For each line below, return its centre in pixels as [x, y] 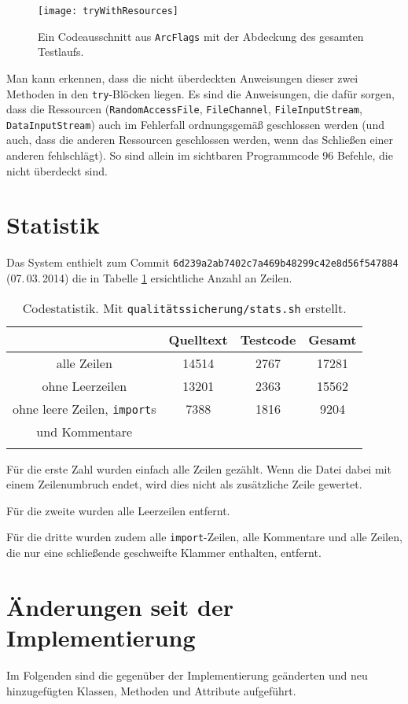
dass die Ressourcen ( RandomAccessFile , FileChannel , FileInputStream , [184, 109]
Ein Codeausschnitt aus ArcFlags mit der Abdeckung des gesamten [201, 36]
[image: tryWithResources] [108, 11]
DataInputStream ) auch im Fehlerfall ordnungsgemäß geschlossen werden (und [195, 124]
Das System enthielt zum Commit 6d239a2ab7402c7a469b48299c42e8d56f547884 [202, 262]
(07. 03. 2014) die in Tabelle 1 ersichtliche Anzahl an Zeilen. [149, 278]
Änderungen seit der [120, 606]
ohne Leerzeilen [85, 385]
